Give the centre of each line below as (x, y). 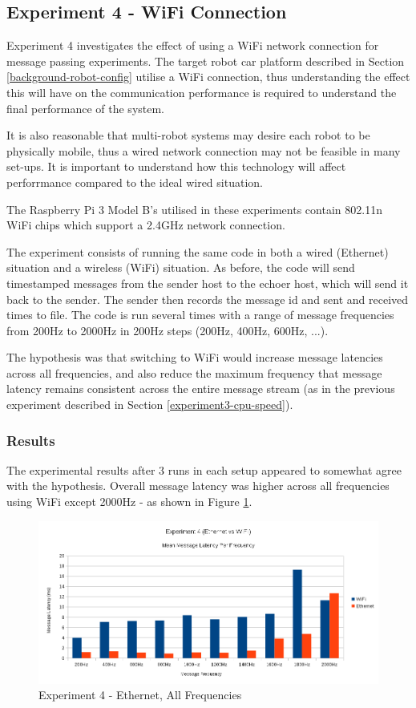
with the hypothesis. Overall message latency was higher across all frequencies (198, 485)
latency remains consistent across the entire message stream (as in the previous (201, 388)
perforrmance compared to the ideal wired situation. (135, 182)
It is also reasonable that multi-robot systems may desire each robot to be (188, 135)
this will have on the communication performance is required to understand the (202, 92)
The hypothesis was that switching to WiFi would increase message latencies (195, 357)
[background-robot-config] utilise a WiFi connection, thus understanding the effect (208, 77)
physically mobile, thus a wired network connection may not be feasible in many (204, 150)
